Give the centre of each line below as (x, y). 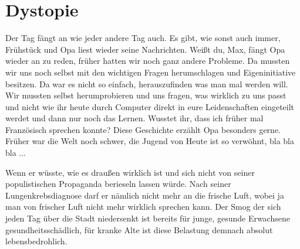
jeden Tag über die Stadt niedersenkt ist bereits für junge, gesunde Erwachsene (148, 218)
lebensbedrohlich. (36, 241)
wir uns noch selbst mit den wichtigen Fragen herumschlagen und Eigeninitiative (151, 72)
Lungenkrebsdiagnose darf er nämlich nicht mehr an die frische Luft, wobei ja (145, 195)
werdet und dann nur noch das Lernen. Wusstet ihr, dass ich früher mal (134, 118)
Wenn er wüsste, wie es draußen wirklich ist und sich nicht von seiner (130, 172)
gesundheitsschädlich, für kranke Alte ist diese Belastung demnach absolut (139, 229)
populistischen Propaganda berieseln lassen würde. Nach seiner (118, 184)
